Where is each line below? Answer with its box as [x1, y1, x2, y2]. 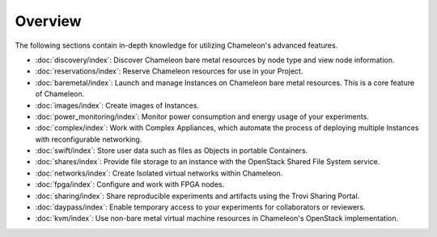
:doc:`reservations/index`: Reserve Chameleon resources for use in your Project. [35, 66, 303, 76]
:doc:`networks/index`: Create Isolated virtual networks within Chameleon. [35, 168, 283, 178]
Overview [15, 12, 82, 30]
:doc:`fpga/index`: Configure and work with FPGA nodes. [35, 180, 225, 189]
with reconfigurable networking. [35, 134, 142, 144]
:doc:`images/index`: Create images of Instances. [35, 100, 200, 110]
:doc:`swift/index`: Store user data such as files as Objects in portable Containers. [35, 146, 308, 155]
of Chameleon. [35, 89, 85, 99]
